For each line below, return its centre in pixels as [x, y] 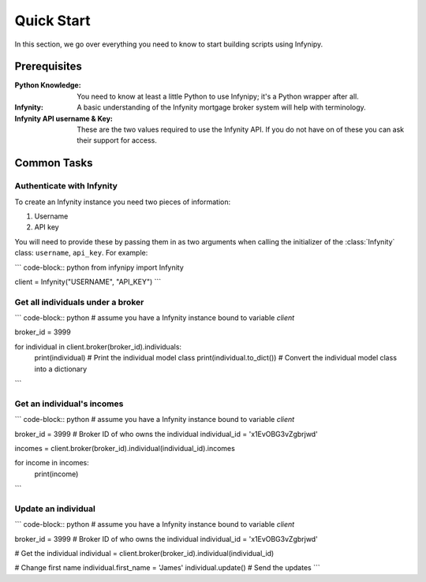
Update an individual [55, 509]
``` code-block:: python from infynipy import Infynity [99, 267]
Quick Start [52, 21]
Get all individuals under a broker [79, 302]
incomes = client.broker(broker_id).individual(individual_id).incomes [125, 448]
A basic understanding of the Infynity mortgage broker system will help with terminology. [221, 107]
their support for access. [117, 140]
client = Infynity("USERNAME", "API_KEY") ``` [88, 282]
